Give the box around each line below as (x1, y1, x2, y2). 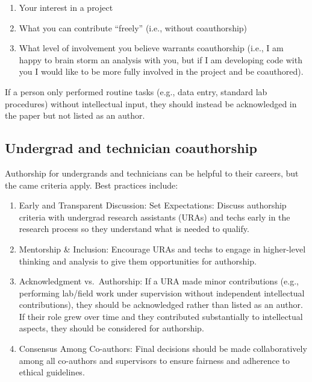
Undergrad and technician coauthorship (5, 139, 257, 157)
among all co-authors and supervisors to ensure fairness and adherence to (19, 354, 290, 366)
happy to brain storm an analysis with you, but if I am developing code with (19, 53, 302, 66)
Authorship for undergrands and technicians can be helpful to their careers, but (5, 166, 299, 179)
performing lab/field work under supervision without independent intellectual (19, 286, 305, 299)
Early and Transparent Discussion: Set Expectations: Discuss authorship (19, 199, 287, 211)
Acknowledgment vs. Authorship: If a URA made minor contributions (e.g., (19, 275, 299, 287)
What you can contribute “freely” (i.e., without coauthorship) (19, 21, 248, 34)
